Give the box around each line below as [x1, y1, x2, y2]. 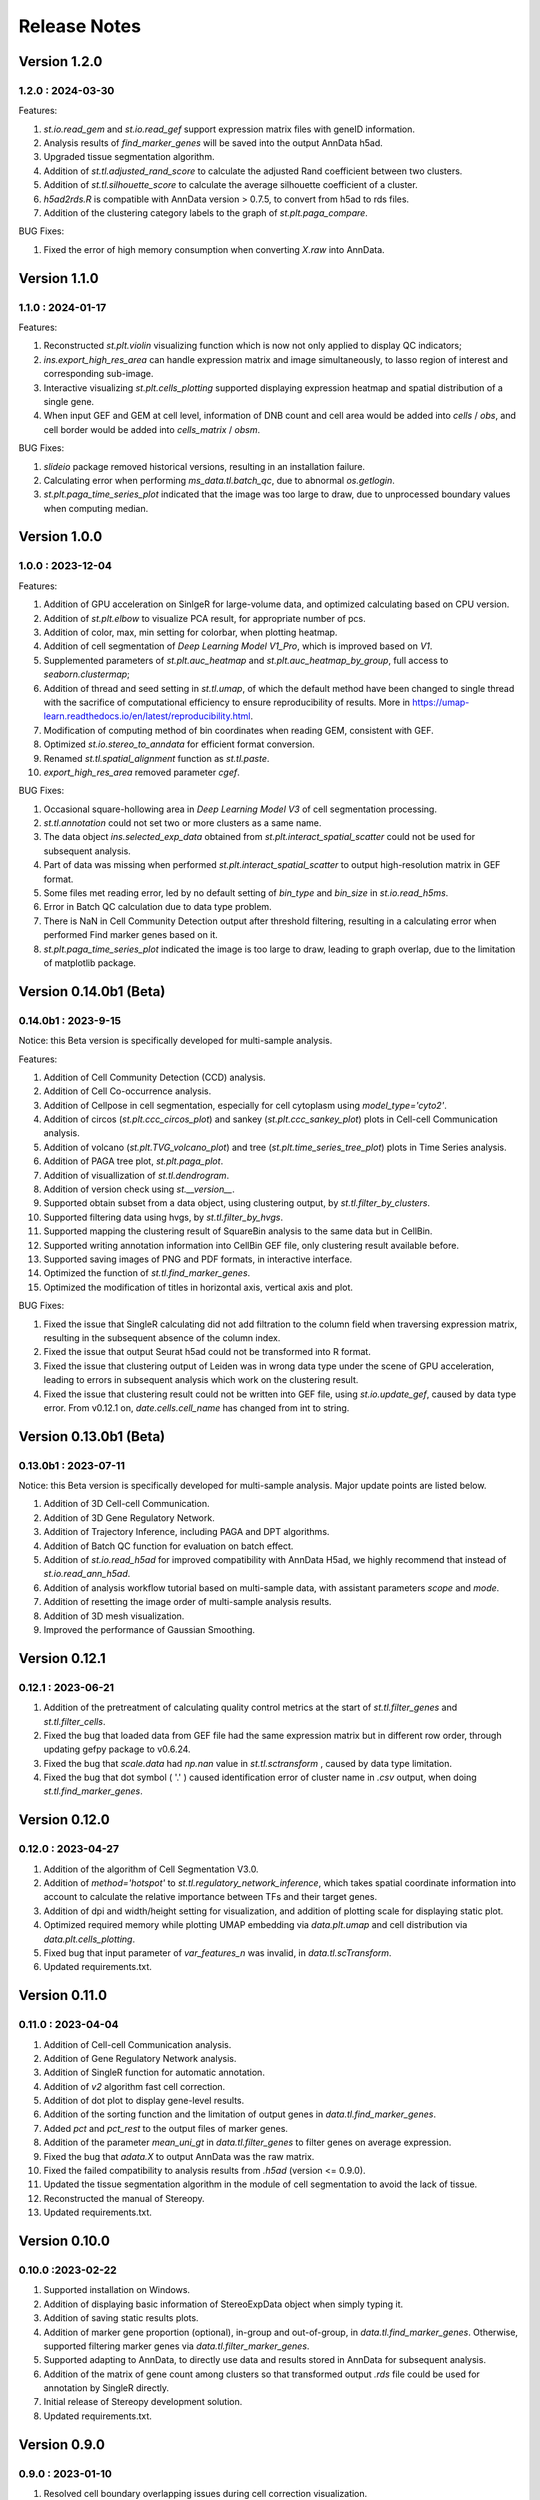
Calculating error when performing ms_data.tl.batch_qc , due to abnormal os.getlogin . [43, 474, 395, 486]
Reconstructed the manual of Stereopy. [43, 2192, 205, 2204]
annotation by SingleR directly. [43, 2382, 170, 2394]
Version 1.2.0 [18, 53, 103, 70]
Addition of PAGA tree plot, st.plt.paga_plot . [43, 1155, 224, 1167]
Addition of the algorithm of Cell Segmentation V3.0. [43, 1863, 259, 1875]
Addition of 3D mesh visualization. [43, 1610, 185, 1622]
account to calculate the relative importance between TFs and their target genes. [43, 1891, 378, 1903]
